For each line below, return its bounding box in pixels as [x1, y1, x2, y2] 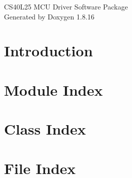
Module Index [4, 79, 103, 100]
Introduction [4, 40, 93, 61]
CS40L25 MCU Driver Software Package [4, 1, 128, 11]
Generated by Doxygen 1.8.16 [4, 11, 94, 21]
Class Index [4, 119, 86, 139]
